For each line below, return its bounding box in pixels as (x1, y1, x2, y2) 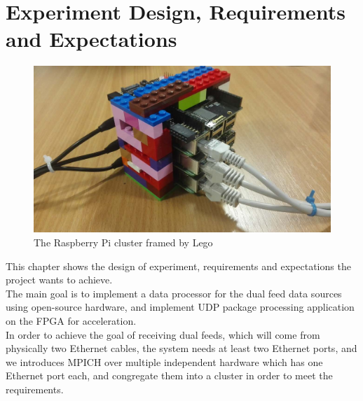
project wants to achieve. (6, 272, 113, 287)
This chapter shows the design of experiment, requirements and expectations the (6, 258, 351, 273)
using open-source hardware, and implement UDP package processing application (6, 300, 355, 314)
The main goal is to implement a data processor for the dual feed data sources (6, 286, 342, 300)
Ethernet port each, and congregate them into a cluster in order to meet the (6, 368, 333, 383)
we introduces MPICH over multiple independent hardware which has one (6, 354, 323, 369)
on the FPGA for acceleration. (6, 313, 137, 328)
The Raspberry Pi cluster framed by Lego (34, 234, 213, 249)
